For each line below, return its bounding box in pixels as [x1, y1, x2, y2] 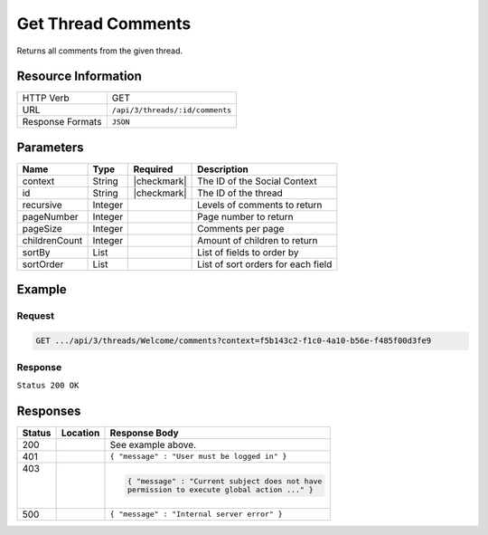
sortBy [22, 245, 51, 258]
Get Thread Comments [16, 14, 192, 33]
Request [16, 310, 54, 322]
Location [61, 426, 100, 439]
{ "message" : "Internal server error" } [109, 510, 284, 520]
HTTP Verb [22, 91, 70, 104]
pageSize [22, 222, 62, 234]
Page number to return [197, 210, 294, 223]
